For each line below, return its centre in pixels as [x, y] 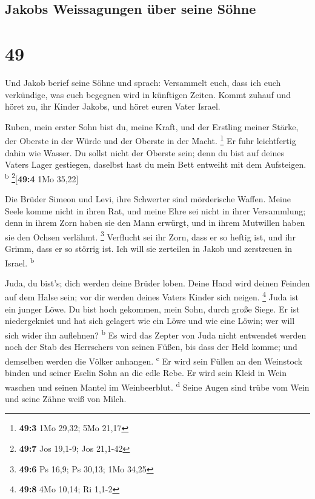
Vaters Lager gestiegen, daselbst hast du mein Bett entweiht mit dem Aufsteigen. [156, 164]
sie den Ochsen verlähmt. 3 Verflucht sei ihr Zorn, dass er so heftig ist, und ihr [150, 236]
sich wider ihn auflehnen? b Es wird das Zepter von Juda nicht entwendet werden [156, 334]
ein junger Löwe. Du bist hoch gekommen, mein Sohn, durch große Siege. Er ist [152, 309]
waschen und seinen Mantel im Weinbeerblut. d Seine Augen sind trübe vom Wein [157, 386]
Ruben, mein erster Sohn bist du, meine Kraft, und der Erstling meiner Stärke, [152, 126]
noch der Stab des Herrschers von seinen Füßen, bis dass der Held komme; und [151, 347]
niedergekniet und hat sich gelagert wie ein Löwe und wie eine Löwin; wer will [150, 321]
